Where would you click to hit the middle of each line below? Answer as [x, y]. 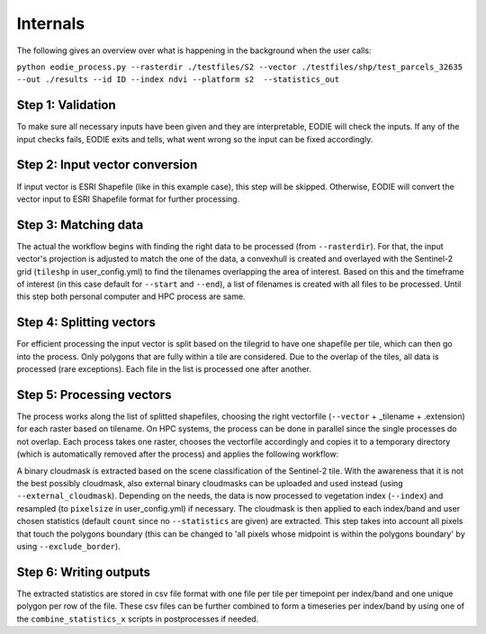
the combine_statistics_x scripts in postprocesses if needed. [138, 619]
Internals [51, 23]
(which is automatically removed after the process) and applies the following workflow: [178, 454]
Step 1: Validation [66, 105]
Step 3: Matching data [80, 225]
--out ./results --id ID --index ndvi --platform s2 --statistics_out [178, 80]
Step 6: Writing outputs [83, 572]
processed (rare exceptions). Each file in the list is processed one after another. [164, 369]
